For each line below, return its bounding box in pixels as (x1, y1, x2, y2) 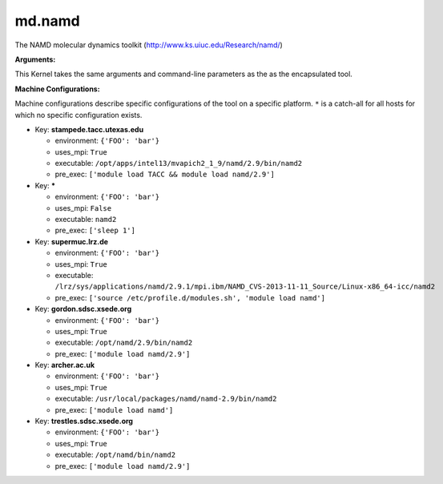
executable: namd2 (54, 215, 117, 224)
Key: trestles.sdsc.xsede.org (34, 417, 134, 426)
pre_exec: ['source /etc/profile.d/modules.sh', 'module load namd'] (54, 292, 326, 302)
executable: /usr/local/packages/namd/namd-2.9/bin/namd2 (54, 393, 277, 404)
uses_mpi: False (54, 203, 112, 212)
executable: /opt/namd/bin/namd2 (54, 450, 176, 460)
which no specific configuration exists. (14, 110, 143, 119)
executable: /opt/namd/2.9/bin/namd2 (54, 337, 193, 348)
